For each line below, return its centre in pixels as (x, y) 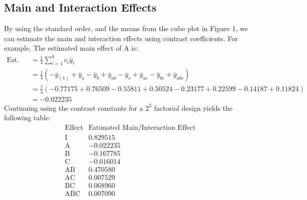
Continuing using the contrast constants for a (74, 108)
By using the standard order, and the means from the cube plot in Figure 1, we (126, 28)
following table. (28, 118)
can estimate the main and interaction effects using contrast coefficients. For (121, 38)
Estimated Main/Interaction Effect (142, 128)
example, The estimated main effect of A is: (71, 48)
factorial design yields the (193, 108)
